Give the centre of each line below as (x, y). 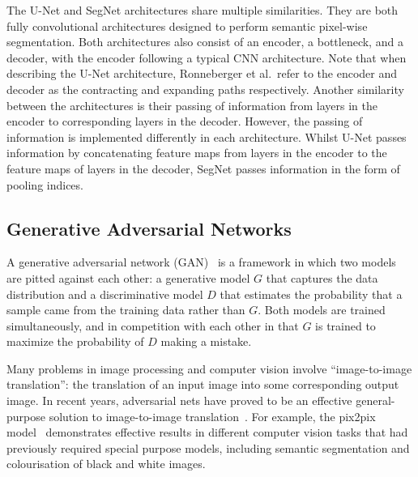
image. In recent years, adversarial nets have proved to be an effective (179, 400)
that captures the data (322, 277)
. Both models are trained (322, 310)
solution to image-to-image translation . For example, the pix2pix (212, 416)
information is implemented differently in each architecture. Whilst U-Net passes (207, 136)
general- (375, 400)
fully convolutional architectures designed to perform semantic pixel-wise (187, 26)
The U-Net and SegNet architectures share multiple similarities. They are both (203, 10)
